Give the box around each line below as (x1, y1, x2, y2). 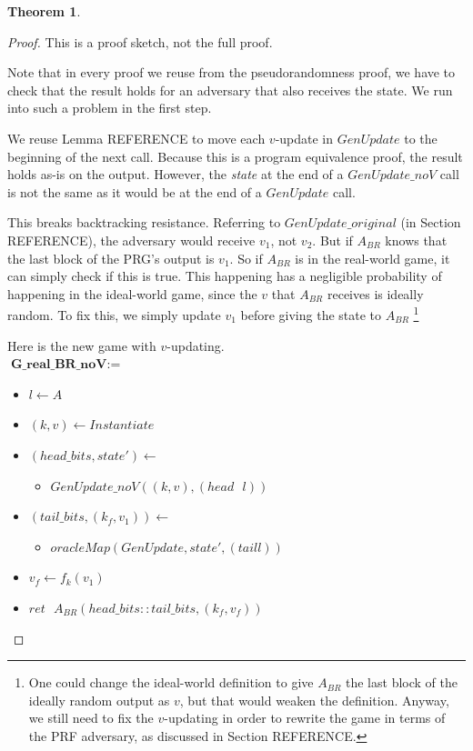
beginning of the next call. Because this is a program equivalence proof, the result (7, 146, 463, 165)
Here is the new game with (7, 335, 156, 355)
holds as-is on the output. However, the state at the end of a (7, 165, 344, 184)
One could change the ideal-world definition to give (28, 673, 314, 692)
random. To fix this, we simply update (7, 305, 221, 324)
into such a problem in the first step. (7, 98, 212, 117)
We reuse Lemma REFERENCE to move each (7, 128, 266, 147)
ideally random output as (28, 690, 170, 709)
